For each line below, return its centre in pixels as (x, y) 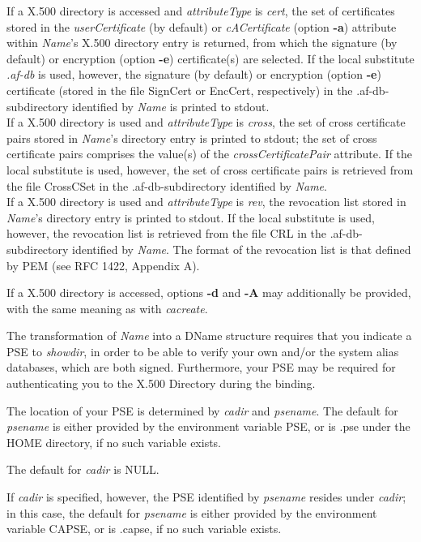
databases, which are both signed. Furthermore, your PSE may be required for (201, 367)
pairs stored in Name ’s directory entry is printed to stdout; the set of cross (192, 138)
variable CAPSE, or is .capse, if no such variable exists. (144, 529)
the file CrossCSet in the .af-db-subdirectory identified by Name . (167, 185)
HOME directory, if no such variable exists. (114, 442)
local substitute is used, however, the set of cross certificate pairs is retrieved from (210, 169)
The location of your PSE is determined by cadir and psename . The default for (202, 410)
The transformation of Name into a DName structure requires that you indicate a (209, 336)
